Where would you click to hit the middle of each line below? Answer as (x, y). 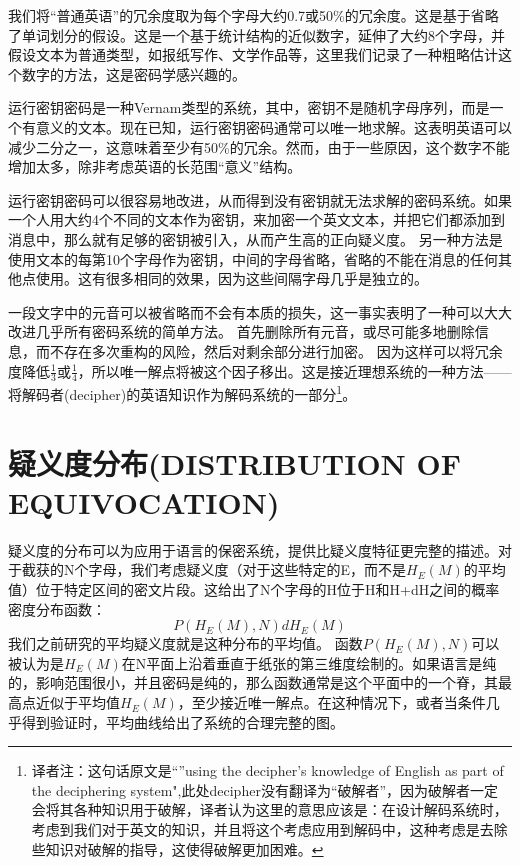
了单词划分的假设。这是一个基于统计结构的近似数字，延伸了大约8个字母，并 (256, 34)
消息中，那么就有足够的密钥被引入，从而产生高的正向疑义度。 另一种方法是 (255, 238)
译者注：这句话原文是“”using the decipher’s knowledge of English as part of (267, 770)
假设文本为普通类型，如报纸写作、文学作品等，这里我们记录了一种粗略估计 (253, 54)
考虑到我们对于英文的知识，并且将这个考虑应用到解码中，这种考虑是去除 (269, 829)
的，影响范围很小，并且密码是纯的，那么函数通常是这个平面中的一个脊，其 (253, 682)
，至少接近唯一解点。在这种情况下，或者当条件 (331, 702)
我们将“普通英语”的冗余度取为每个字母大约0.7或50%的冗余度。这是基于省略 (253, 15)
